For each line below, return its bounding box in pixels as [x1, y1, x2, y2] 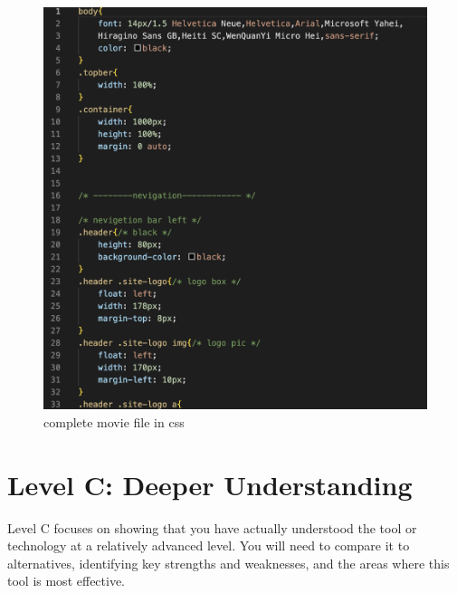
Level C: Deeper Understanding [7, 465, 413, 502]
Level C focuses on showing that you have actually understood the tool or [7, 518, 417, 537]
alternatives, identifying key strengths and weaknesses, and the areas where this [7, 553, 450, 572]
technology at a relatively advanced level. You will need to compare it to [7, 536, 410, 555]
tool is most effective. [7, 571, 126, 590]
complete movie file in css [43, 412, 185, 431]
